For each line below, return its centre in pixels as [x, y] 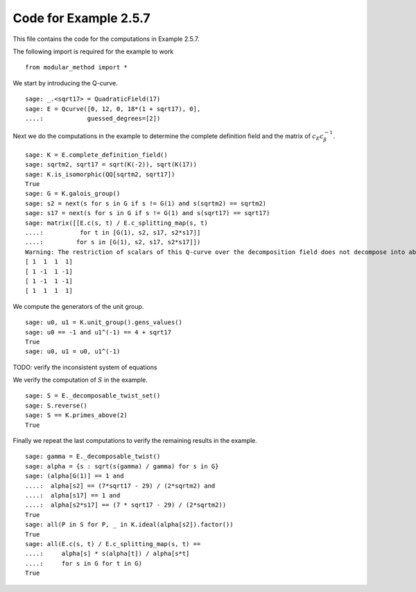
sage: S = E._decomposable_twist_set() [93, 396]
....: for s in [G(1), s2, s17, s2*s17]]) [113, 242]
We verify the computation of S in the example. [80, 380]
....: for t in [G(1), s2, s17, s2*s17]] [113, 232]
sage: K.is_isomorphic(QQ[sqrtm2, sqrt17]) [100, 174]
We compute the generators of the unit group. [78, 306]
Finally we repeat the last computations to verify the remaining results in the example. [135, 441]
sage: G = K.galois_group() [73, 194]
